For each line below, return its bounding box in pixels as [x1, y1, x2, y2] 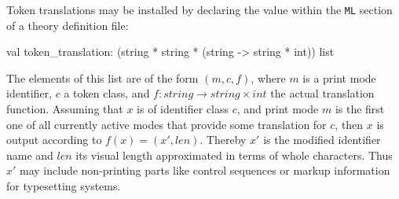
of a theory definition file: [6, 17, 129, 33]
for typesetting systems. [6, 178, 121, 193]
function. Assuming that [6, 101, 123, 117]
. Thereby [199, 131, 247, 148]
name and [6, 146, 53, 163]
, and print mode [236, 101, 319, 117]
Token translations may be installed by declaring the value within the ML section [6, 2, 393, 17]
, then [335, 116, 364, 132]
